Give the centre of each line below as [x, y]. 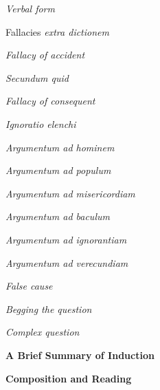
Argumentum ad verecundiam [67, 262]
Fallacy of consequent [50, 101]
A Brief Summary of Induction [80, 355]
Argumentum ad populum [58, 170]
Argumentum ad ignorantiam [66, 239]
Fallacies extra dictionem [57, 31]
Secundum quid [37, 77]
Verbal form [30, 8]
